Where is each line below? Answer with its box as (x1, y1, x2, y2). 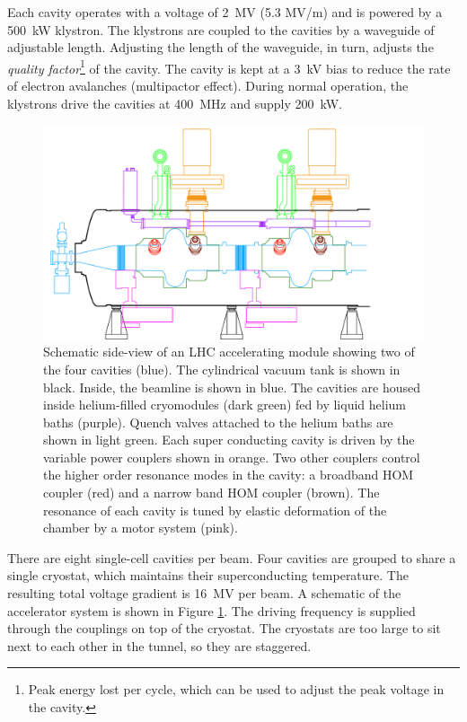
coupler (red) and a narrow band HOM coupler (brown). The (43, 483, 380, 502)
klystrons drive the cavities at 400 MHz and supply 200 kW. (7, 93, 342, 112)
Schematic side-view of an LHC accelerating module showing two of (43, 342, 415, 361)
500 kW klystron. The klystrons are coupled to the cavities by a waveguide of (7, 20, 435, 39)
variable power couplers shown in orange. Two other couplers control (43, 447, 420, 466)
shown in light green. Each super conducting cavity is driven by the (43, 430, 415, 449)
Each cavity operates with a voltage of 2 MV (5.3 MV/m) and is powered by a (7, 3, 443, 21)
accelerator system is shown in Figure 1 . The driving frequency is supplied (7, 601, 416, 620)
